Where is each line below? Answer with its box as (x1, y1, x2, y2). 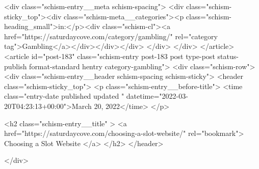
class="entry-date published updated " (4, 91, 124, 101)
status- (217, 50, 239, 61)
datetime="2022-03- (126, 91, 188, 101)
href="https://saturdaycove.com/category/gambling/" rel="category (4, 31, 218, 41)
